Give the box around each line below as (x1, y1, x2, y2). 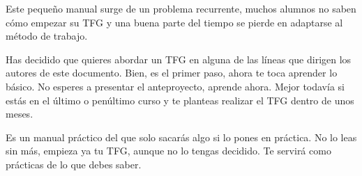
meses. (6, 106, 33, 121)
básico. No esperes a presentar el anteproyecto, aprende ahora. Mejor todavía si (6, 79, 345, 93)
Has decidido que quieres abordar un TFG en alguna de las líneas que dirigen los (6, 51, 352, 66)
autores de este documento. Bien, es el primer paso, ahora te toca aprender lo (6, 65, 338, 80)
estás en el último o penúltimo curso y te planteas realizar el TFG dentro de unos (6, 93, 354, 107)
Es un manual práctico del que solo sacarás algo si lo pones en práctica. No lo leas (6, 129, 357, 144)
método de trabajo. (6, 29, 88, 43)
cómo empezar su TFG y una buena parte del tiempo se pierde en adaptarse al (6, 15, 343, 29)
